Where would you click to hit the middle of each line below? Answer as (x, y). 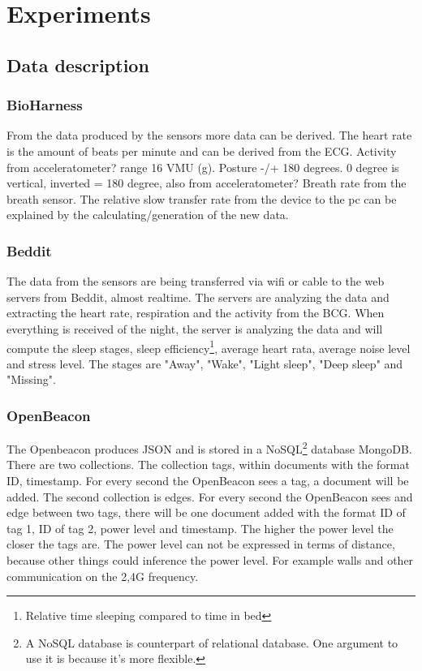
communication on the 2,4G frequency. (103, 576)
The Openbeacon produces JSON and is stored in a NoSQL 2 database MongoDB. (209, 447)
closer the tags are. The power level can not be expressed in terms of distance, (201, 544)
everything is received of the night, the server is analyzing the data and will (195, 328)
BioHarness (45, 105)
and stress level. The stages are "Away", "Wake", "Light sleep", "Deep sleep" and (205, 363)
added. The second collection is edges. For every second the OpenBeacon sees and (210, 496)
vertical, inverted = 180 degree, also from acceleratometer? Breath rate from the (207, 183)
